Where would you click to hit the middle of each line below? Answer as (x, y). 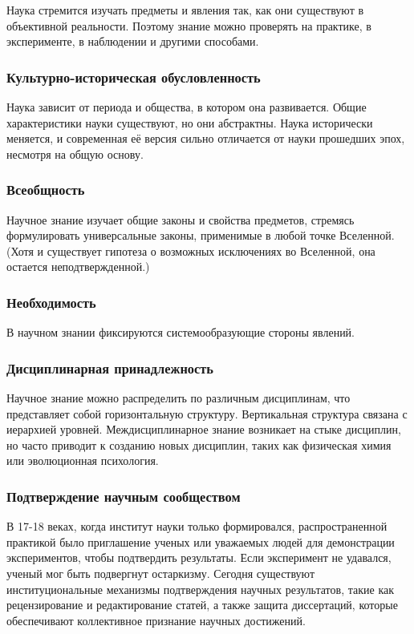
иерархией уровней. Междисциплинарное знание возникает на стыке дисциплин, (204, 429)
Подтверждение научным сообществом (124, 496)
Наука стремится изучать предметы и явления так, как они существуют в (185, 10)
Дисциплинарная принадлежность (110, 367)
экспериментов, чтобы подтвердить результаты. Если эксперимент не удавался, (199, 557)
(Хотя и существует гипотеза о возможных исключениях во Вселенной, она (191, 250)
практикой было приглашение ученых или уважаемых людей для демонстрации (201, 541)
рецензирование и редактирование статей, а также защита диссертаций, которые (202, 605)
